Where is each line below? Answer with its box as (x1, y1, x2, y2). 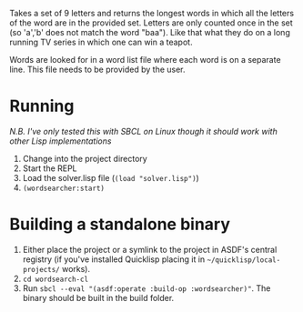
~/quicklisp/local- (207, 255, 281, 265)
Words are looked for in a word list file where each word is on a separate (9, 55, 281, 65)
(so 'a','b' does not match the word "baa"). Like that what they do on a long (9, 27, 291, 37)
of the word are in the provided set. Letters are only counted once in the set (9, 17, 293, 28)
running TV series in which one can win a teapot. (9, 36, 193, 47)
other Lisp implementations (9, 136, 112, 146)
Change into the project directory (22, 153, 147, 164)
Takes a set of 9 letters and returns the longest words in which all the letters (9, 8, 294, 18)
